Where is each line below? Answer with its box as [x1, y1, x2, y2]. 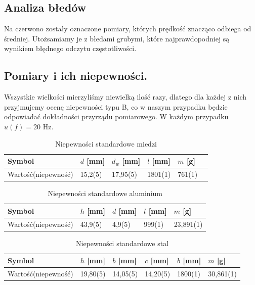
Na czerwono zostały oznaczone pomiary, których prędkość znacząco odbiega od [4, 23, 251, 34]
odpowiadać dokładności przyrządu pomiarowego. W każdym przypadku [4, 111, 229, 122]
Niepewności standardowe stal [75, 238, 169, 248]
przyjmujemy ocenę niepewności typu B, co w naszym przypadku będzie [4, 101, 228, 112]
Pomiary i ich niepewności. [4, 68, 148, 83]
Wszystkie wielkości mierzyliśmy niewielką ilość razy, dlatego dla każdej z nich [4, 91, 247, 102]
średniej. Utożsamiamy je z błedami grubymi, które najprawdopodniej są [4, 33, 230, 43]
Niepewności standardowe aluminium [48, 188, 162, 199]
